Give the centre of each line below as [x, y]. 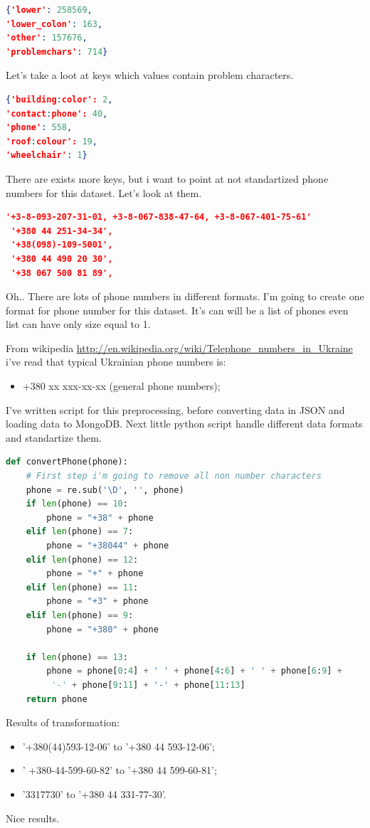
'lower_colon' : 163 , [54, 24]
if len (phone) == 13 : [77, 657]
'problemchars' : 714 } [57, 52]
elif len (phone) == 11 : [82, 587]
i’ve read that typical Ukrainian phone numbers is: [116, 362]
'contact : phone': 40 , [57, 113]
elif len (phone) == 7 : [80, 532]
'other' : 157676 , [47, 38]
